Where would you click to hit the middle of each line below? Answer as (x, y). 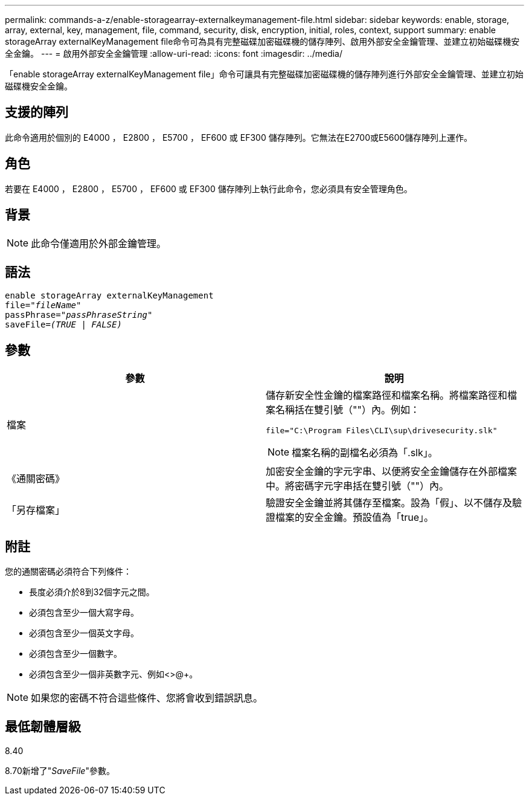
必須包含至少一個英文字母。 (84, 633)
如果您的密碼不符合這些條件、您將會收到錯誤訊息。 (147, 698)
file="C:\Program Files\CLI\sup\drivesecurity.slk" (382, 431)
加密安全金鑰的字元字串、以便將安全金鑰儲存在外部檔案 (392, 472)
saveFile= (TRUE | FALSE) (63, 325)
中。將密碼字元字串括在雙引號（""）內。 (357, 486)
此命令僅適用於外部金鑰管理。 (99, 243)
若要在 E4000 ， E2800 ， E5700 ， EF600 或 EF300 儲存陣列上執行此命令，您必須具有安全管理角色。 (209, 189)
